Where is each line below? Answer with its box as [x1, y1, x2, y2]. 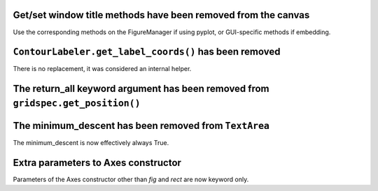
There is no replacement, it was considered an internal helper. [13, 65, 192, 73]
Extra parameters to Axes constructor [13, 157, 182, 169]
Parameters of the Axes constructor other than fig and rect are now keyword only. [13, 175, 249, 183]
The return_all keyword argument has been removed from [13, 83, 269, 95]
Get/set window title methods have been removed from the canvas [13, 9, 310, 21]
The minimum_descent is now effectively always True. [13, 138, 169, 146]
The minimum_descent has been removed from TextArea [13, 119, 269, 132]
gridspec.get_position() [13, 98, 141, 109]
